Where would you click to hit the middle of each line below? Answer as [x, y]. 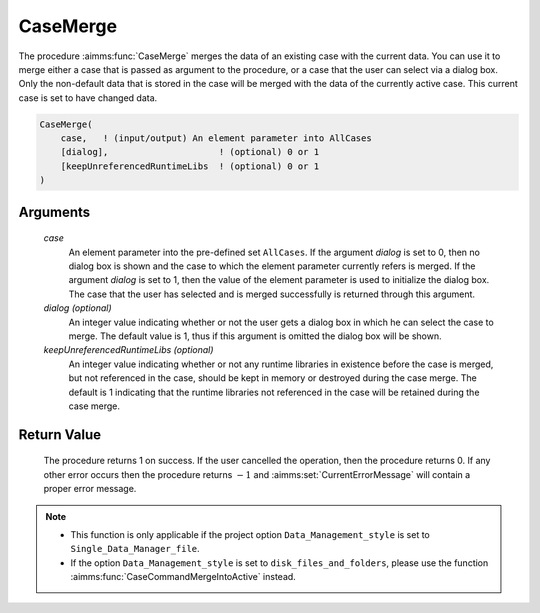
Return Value [60, 434]
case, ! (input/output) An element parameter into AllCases [216, 138]
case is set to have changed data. [88, 97]
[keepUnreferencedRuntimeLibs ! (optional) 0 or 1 [190, 166]
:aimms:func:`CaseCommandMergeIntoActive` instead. [183, 577]
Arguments [54, 211]
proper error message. [90, 489]
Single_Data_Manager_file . [135, 549]
